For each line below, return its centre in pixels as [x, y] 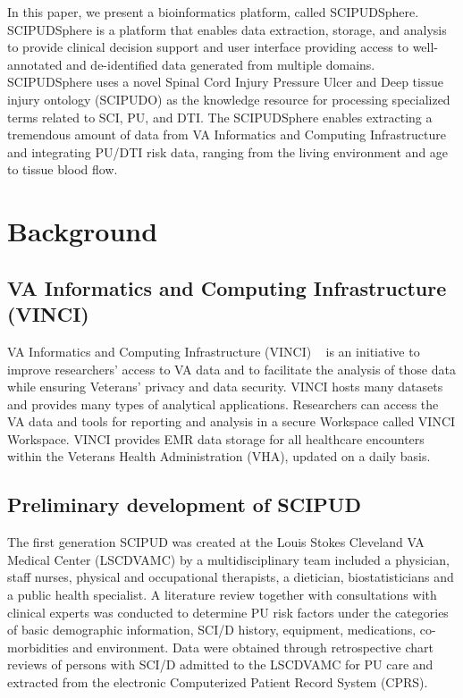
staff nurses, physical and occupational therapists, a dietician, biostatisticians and [231, 577]
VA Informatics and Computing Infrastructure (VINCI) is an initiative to [214, 351]
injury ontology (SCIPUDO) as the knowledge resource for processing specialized [229, 99]
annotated [35, 64]
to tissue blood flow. [63, 169]
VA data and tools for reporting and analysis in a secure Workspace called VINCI [231, 421]
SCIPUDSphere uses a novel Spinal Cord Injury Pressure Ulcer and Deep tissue [225, 82]
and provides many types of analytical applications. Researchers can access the [223, 404]
